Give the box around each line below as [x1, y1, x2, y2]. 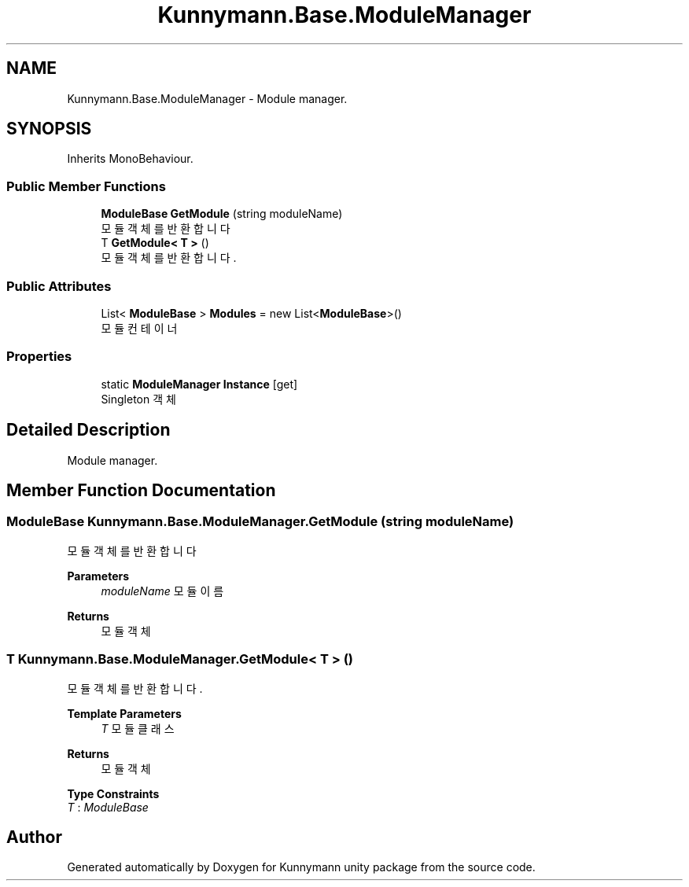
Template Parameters [67, 706, 182, 720]
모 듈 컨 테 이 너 [101, 321, 178, 335]
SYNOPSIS [6, 119, 92, 139]
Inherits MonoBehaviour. [67, 152, 193, 166]
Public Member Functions [6, 178, 166, 194]
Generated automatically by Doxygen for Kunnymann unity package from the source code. [67, 860, 536, 874]
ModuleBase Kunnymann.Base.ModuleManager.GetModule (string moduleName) [6, 513, 514, 530]
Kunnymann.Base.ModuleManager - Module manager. [67, 91, 348, 105]
